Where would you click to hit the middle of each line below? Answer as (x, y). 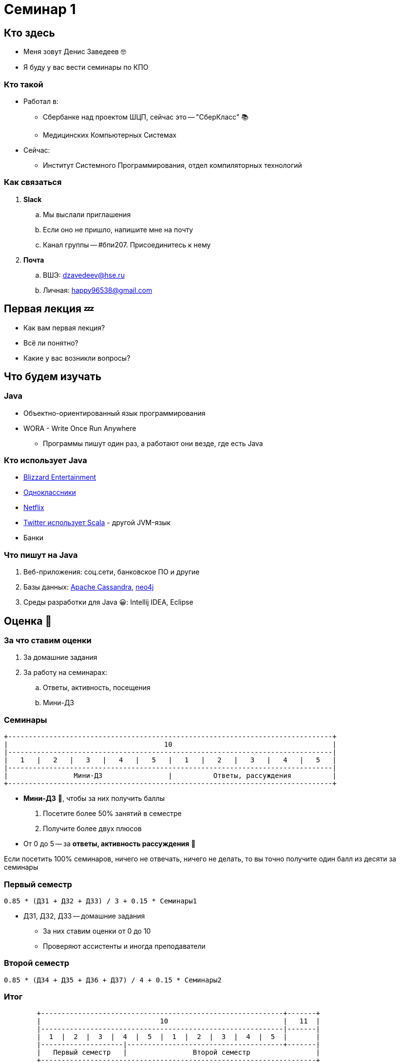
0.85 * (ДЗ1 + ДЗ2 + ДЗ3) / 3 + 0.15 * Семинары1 (101, 901)
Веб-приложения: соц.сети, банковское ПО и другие (112, 572)
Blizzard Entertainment (60, 477)
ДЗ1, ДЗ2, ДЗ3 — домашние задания (84, 916)
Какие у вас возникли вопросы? (77, 358)
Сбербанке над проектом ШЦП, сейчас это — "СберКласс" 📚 (146, 117)
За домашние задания (60, 657)
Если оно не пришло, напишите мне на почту (118, 229)
